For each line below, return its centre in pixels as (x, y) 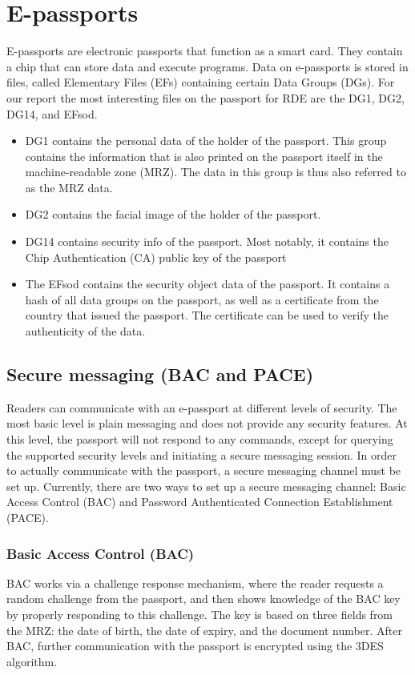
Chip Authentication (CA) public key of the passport (156, 257)
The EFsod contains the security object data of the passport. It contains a (207, 284)
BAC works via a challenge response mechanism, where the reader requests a (195, 583)
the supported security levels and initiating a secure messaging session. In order (201, 454)
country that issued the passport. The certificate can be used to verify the (207, 315)
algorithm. (32, 661)
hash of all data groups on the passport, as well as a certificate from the (202, 299)
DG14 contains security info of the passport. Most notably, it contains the (207, 241)
